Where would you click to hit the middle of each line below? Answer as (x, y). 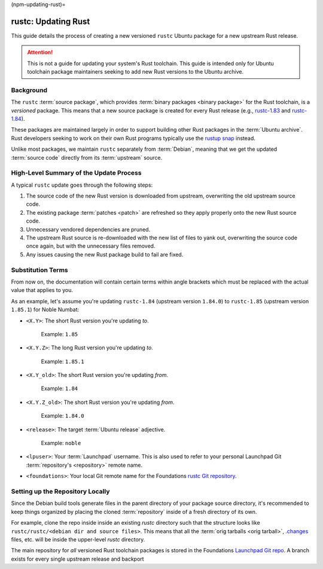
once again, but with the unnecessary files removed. (91, 246)
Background (29, 90)
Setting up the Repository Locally (60, 491)
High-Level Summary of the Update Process (76, 173)
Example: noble (61, 443)
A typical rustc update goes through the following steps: (82, 185)
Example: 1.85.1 (63, 361)
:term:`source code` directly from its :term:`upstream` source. (87, 157)
